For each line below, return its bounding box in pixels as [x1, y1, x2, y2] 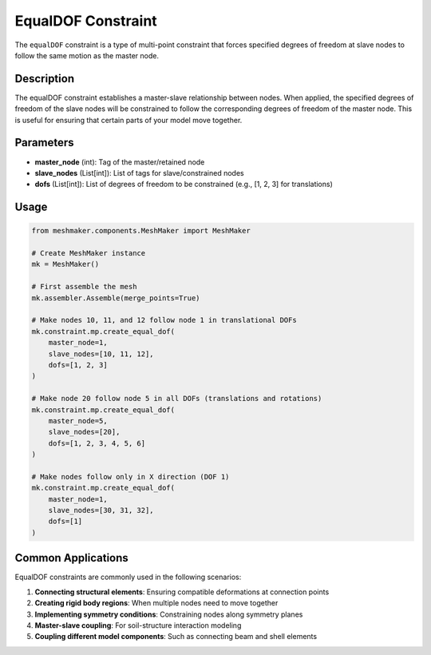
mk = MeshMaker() [31, 260, 100, 269]
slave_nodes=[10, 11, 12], [48, 349, 155, 359]
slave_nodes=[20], [48, 427, 121, 437]
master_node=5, [48, 416, 108, 425]
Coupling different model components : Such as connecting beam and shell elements [34, 632, 318, 641]
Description [14, 72, 75, 85]
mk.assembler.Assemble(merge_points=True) [31, 293, 200, 303]
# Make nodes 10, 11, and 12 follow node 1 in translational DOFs [31, 316, 297, 325]
